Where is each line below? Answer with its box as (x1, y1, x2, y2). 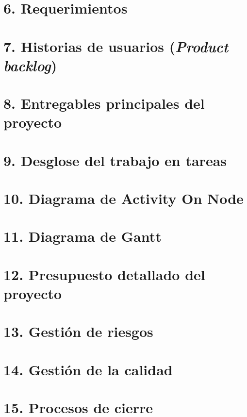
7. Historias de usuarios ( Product (3, 36, 229, 56)
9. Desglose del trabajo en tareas (3, 150, 227, 170)
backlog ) (3, 55, 57, 75)
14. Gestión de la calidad (3, 359, 173, 379)
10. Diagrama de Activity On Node (3, 188, 244, 208)
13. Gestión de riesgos (3, 321, 153, 341)
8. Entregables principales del (3, 93, 205, 113)
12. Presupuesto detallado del (3, 264, 205, 284)
